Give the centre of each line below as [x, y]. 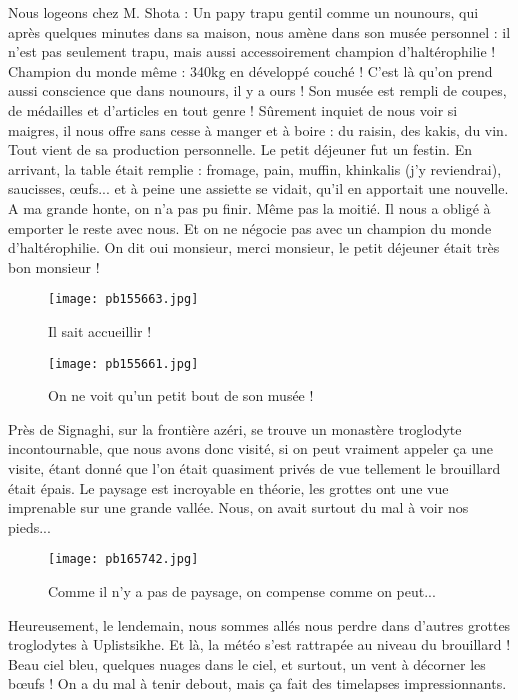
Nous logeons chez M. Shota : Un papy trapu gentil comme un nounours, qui [243, 12]
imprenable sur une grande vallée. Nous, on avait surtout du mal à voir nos [238, 507]
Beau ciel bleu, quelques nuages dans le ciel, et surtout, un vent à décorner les [247, 663]
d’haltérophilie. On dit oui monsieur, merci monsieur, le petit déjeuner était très [254, 247]
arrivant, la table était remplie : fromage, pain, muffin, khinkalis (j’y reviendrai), [255, 168]
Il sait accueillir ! [100, 330]
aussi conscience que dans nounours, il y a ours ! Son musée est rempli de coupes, [257, 90]
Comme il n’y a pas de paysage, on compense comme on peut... [242, 591]
